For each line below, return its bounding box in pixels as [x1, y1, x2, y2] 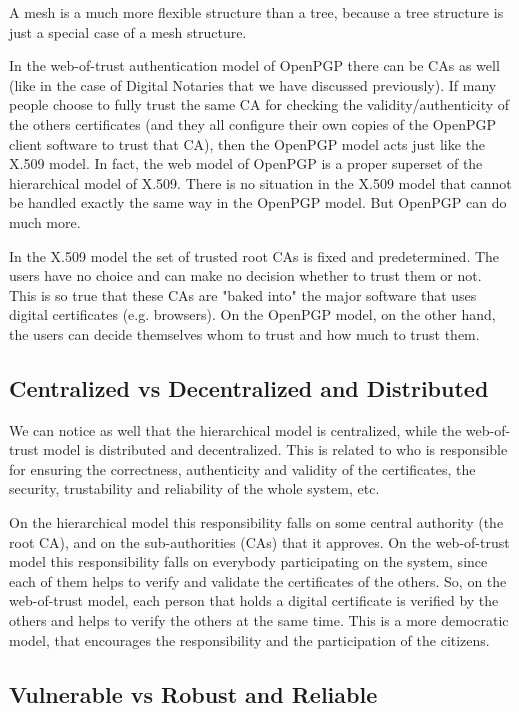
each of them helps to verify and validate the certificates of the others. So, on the [9, 570, 507, 591]
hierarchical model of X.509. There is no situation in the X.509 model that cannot [9, 172, 512, 193]
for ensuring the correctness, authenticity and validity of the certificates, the [9, 458, 476, 479]
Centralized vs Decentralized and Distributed [9, 372, 489, 403]
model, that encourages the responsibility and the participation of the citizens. [9, 629, 490, 650]
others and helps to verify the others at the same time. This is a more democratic [9, 610, 509, 631]
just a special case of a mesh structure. [9, 21, 247, 42]
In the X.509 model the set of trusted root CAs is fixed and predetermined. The [9, 245, 500, 266]
